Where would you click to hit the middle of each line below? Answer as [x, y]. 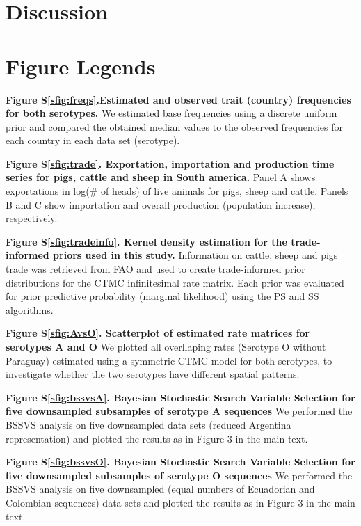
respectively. [32, 218]
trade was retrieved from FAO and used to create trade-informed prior [155, 269]
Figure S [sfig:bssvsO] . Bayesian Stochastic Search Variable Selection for [180, 462]
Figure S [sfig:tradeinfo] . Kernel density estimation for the [146, 241]
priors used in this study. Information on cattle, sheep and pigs [195, 255]
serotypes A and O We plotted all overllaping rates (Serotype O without [166, 346]
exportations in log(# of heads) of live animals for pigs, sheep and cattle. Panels [177, 191]
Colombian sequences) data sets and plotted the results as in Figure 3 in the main [180, 502]
